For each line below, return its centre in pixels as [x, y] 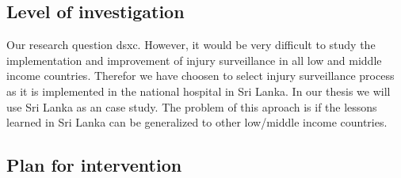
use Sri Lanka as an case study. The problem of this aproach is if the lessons [192, 106]
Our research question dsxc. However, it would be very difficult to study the [191, 45]
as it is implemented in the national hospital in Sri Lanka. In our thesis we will [199, 91]
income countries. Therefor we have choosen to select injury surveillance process [200, 76]
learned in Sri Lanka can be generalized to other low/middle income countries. [197, 122]
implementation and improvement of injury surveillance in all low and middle [194, 60]
